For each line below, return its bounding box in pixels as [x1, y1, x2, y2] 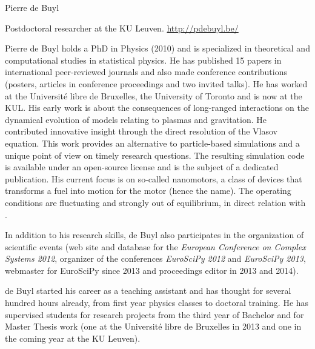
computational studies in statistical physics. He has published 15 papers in [5, 53, 282, 66]
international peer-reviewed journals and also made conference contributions [5, 65, 287, 78]
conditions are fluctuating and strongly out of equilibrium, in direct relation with [5, 196, 306, 208]
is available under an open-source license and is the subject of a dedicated [5, 161, 279, 173]
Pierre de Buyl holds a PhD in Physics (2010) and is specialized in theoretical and [5, 42, 310, 55]
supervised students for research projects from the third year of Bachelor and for [5, 308, 304, 321]
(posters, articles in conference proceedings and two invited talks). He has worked [5, 77, 308, 90]
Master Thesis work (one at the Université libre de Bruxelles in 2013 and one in [5, 320, 302, 333]
